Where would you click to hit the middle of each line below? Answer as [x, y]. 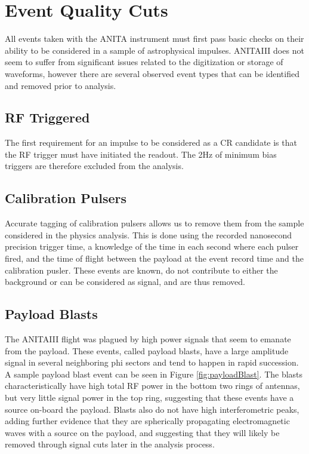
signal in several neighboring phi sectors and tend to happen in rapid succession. [152, 362]
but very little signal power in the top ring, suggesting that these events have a [149, 398]
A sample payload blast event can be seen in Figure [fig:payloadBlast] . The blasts [154, 374]
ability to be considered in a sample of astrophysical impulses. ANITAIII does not [154, 50]
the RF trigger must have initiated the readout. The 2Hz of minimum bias [141, 154]
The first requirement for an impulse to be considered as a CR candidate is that [151, 142]
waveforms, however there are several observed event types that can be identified [152, 73]
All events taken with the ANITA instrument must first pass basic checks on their [154, 39]
